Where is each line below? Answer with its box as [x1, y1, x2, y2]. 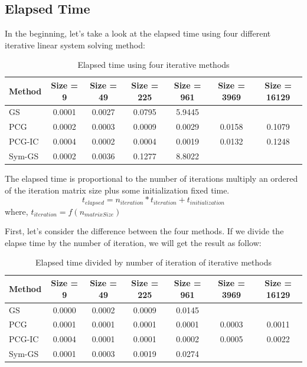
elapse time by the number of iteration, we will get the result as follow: [5, 236, 262, 248]
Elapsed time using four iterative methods [77, 58, 230, 71]
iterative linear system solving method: [5, 38, 145, 51]
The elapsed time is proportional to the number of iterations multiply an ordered [5, 172, 298, 185]
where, [5, 205, 28, 217]
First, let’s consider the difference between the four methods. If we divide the [5, 225, 284, 237]
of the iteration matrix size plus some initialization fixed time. [5, 183, 230, 196]
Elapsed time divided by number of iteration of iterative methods [35, 256, 272, 268]
